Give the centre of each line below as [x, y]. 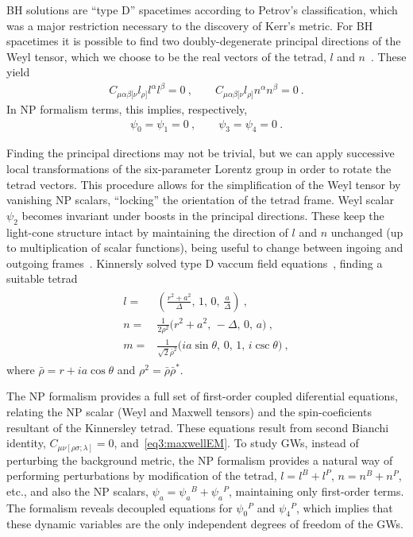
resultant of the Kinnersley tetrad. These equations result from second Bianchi [198, 427]
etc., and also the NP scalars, [77, 491]
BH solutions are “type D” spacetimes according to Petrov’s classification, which [202, 10]
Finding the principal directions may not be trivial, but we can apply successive [201, 153]
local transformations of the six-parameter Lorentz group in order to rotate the [199, 168]
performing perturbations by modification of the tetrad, [142, 475]
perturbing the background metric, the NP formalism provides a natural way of [200, 460]
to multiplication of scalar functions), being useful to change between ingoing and [205, 247]
